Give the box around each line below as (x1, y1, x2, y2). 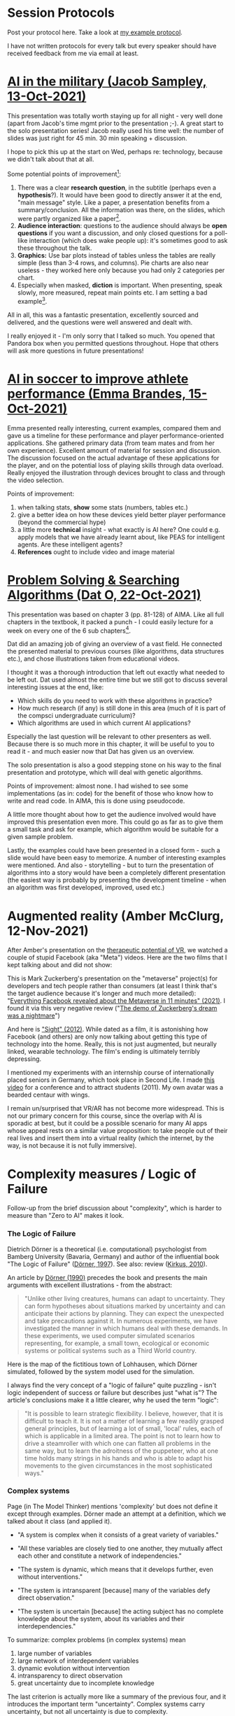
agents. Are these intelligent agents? (17, 540, 123, 549)
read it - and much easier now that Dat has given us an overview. (7, 747, 194, 756)
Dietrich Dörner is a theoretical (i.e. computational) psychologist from (7, 1244, 207, 1253)
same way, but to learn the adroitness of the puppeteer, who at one (24, 1447, 219, 1455)
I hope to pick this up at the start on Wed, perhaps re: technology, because (7, 147, 223, 155)
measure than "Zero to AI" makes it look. (7, 1211, 124, 1220)
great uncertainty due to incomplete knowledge (17, 1678, 155, 1687)
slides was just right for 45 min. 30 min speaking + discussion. (7, 134, 187, 142)
